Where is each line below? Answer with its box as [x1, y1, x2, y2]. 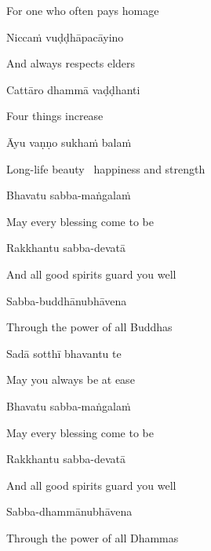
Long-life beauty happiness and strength [6, 160, 206, 177]
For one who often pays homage [6, 2, 159, 18]
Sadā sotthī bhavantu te [6, 345, 122, 361]
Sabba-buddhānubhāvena [6, 292, 127, 308]
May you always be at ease [6, 371, 135, 388]
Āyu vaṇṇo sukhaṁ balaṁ [6, 133, 132, 150]
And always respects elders [6, 55, 136, 71]
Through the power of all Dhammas [6, 529, 179, 546]
